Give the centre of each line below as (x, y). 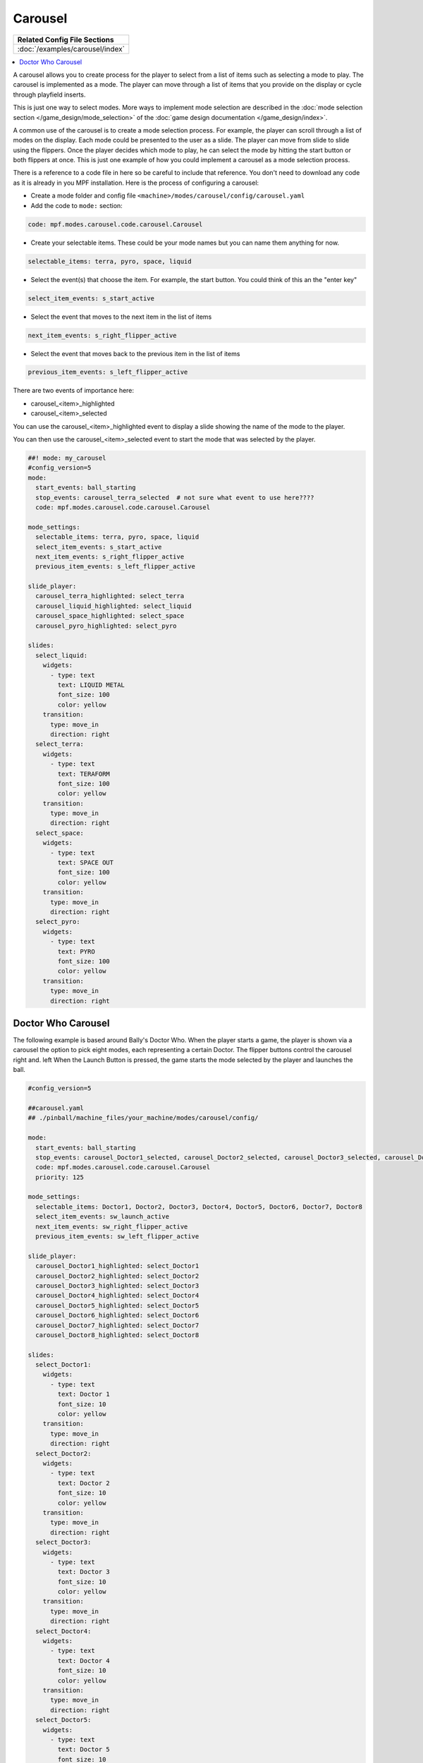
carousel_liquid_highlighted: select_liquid (114, 606)
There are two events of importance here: (73, 391)
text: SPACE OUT (86, 863)
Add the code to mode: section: (76, 205)
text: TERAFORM (84, 774)
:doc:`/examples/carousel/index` (71, 49)
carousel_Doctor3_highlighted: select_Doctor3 (117, 1286)
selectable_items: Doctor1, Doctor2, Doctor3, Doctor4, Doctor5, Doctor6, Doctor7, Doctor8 (199, 1207)
